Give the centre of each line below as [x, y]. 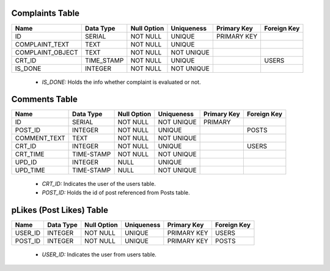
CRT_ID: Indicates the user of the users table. [99, 184]
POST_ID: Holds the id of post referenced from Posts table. [116, 192]
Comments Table [44, 99]
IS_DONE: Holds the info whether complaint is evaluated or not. [121, 82]
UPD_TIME [30, 170]
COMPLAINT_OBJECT [47, 52]
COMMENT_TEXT [40, 138]
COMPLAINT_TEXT [42, 44]
